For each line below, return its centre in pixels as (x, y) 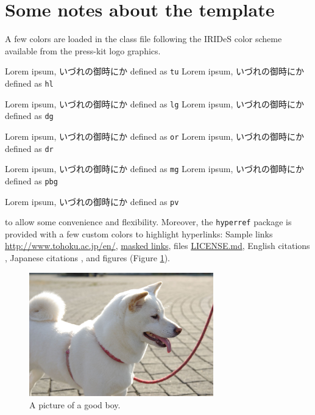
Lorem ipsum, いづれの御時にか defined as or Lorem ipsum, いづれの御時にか (155, 136)
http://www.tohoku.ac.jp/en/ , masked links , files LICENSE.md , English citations (157, 246)
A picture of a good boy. (75, 404)
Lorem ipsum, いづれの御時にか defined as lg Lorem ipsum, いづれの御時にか (155, 103)
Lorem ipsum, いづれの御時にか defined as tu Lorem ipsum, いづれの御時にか (155, 71)
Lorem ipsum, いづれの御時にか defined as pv (92, 201)
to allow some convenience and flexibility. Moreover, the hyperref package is (148, 222)
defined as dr (29, 148)
